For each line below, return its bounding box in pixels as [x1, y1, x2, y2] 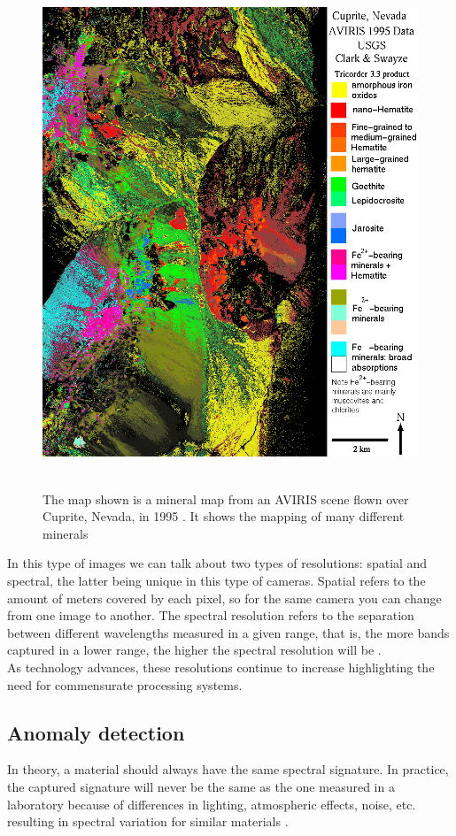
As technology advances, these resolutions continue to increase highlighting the [7, 657, 435, 676]
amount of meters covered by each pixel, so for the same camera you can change [7, 588, 442, 607]
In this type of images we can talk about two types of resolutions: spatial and [7, 554, 428, 572]
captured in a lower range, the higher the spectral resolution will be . [7, 640, 382, 659]
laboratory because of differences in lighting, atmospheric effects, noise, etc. [7, 794, 416, 813]
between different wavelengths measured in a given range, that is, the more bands [7, 623, 450, 641]
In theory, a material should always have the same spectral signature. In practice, [7, 760, 449, 778]
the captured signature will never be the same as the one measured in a [7, 777, 395, 795]
